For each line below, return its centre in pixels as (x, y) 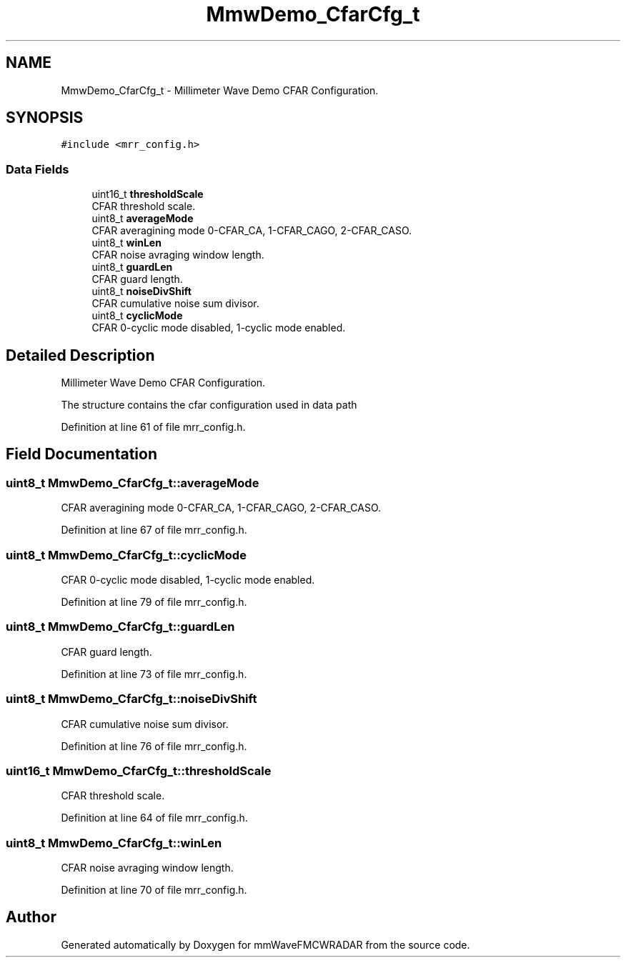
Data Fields (38, 169)
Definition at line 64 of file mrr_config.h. (154, 818)
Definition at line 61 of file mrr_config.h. (153, 427)
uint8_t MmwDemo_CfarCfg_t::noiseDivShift (131, 699)
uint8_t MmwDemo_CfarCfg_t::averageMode (133, 483)
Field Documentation (81, 454)
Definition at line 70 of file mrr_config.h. (154, 890)
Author (31, 917)
